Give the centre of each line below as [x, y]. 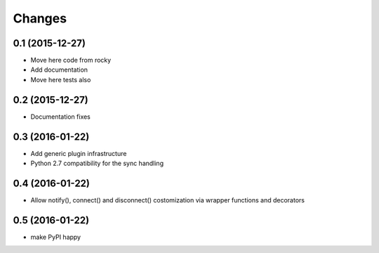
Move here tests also [61, 79]
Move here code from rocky [71, 60]
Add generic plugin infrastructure [79, 153]
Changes [40, 18]
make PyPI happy [55, 237]
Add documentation [59, 70]
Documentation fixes [61, 117]
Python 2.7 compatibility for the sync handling [97, 163]
